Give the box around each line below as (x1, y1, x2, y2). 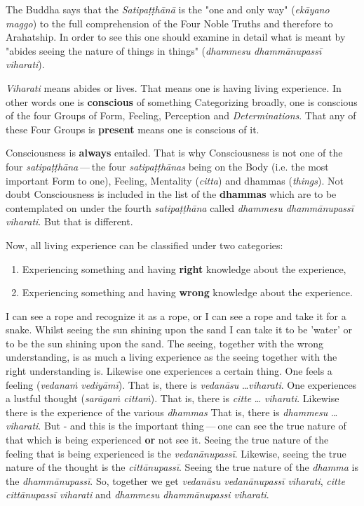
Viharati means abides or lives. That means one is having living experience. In (6, 80, 342, 95)
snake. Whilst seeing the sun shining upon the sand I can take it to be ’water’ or (6, 322, 353, 337)
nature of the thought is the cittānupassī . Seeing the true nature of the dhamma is (6, 460, 358, 474)
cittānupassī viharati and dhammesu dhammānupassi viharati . (6, 487, 269, 502)
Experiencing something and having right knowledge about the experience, (22, 261, 346, 276)
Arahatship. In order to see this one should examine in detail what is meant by (6, 29, 346, 44)
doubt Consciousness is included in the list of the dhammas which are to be (6, 187, 337, 201)
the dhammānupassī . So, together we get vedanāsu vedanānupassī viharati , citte (6, 473, 345, 488)
